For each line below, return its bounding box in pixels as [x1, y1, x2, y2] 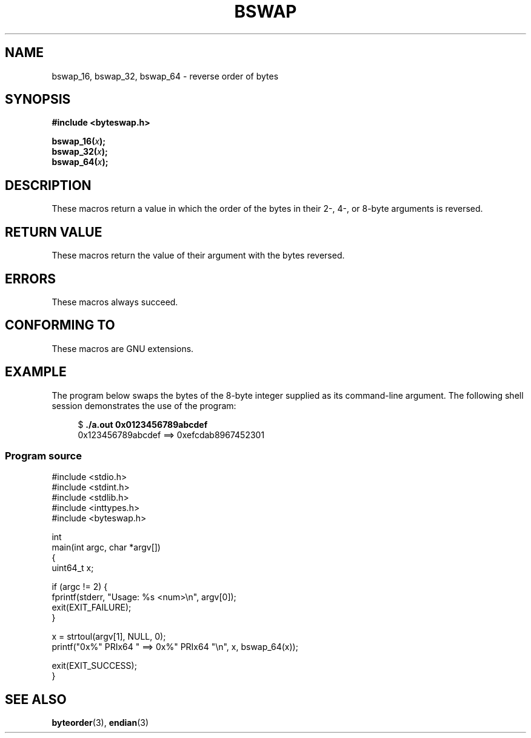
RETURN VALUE [5, 224, 102, 240]
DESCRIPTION [5, 177, 92, 193]
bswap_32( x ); [52, 146, 108, 157]
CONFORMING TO [5, 317, 115, 333]
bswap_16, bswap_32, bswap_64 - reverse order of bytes [52, 70, 279, 81]
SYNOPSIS [5, 92, 71, 107]
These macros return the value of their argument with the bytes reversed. [52, 250, 345, 261]
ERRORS [5, 271, 56, 286]
